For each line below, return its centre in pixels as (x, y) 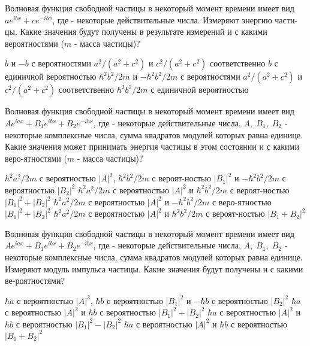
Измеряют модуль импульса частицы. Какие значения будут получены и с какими (154, 268)
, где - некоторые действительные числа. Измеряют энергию (162, 19)
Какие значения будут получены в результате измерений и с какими (144, 31)
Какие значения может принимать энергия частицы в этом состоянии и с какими (152, 146)
